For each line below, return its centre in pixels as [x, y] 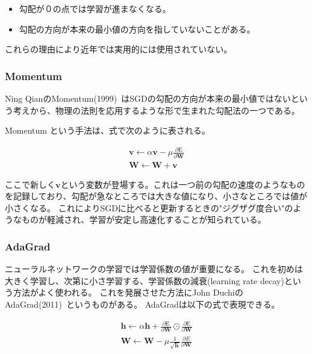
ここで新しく [30, 184]
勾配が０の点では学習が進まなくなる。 [95, 8]
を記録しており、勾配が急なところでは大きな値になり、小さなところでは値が [156, 196]
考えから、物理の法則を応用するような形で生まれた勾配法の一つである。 [156, 110]
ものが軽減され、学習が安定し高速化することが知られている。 [144, 219]
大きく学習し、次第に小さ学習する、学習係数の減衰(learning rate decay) [145, 280]
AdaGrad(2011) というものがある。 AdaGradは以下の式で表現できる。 [142, 304]
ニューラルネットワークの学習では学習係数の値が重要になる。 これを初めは [154, 269]
